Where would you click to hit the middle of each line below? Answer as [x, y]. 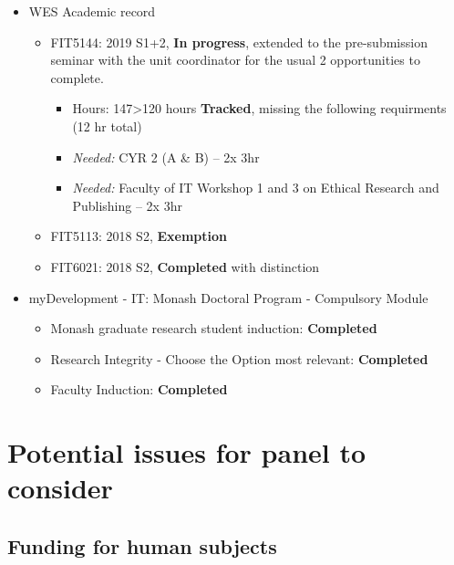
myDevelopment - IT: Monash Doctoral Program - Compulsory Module [228, 297]
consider [60, 488]
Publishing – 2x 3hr [127, 205]
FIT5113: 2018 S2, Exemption [139, 236]
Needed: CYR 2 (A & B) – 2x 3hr [166, 157]
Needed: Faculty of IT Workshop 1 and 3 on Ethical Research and [256, 188]
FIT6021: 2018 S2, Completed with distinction [185, 266]
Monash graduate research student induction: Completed [214, 328]
